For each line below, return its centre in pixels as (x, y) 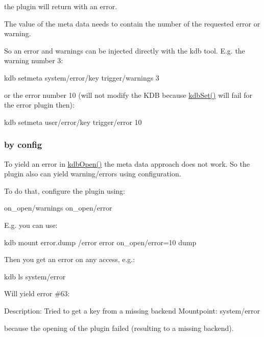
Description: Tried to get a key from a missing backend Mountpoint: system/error (132, 310)
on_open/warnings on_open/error (58, 208)
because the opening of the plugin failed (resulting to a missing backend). (119, 328)
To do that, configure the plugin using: (65, 190)
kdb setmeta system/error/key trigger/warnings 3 (82, 77)
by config (23, 145)
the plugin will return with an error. (61, 6)
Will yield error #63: (37, 293)
